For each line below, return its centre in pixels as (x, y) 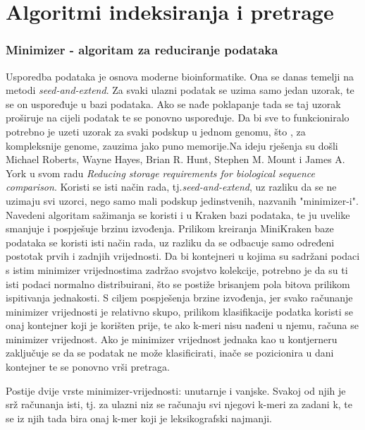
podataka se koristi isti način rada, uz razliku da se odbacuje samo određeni (170, 242)
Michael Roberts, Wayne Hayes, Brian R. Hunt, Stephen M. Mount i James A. (175, 159)
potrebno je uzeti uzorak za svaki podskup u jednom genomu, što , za (156, 131)
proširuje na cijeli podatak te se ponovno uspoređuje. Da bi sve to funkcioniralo (178, 118)
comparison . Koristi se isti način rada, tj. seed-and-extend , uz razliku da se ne (171, 187)
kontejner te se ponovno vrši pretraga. (88, 367)
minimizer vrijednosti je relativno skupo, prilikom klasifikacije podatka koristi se (179, 311)
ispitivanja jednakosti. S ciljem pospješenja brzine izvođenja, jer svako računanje (179, 298)
